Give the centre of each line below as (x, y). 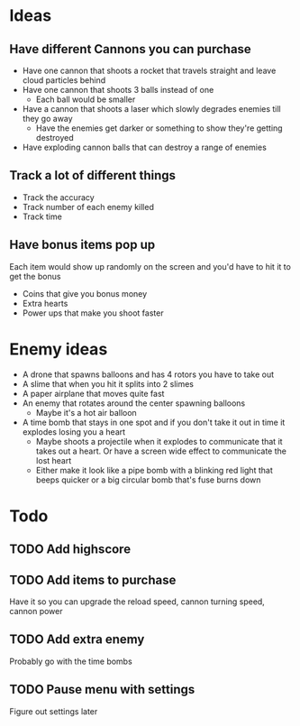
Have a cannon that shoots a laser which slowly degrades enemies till (151, 109)
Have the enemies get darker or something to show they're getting (159, 128)
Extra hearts (45, 303)
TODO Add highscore (70, 550)
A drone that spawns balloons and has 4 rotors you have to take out (148, 374)
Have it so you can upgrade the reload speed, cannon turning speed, (137, 602)
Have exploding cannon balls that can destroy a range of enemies (145, 147)
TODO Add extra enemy (77, 640)
